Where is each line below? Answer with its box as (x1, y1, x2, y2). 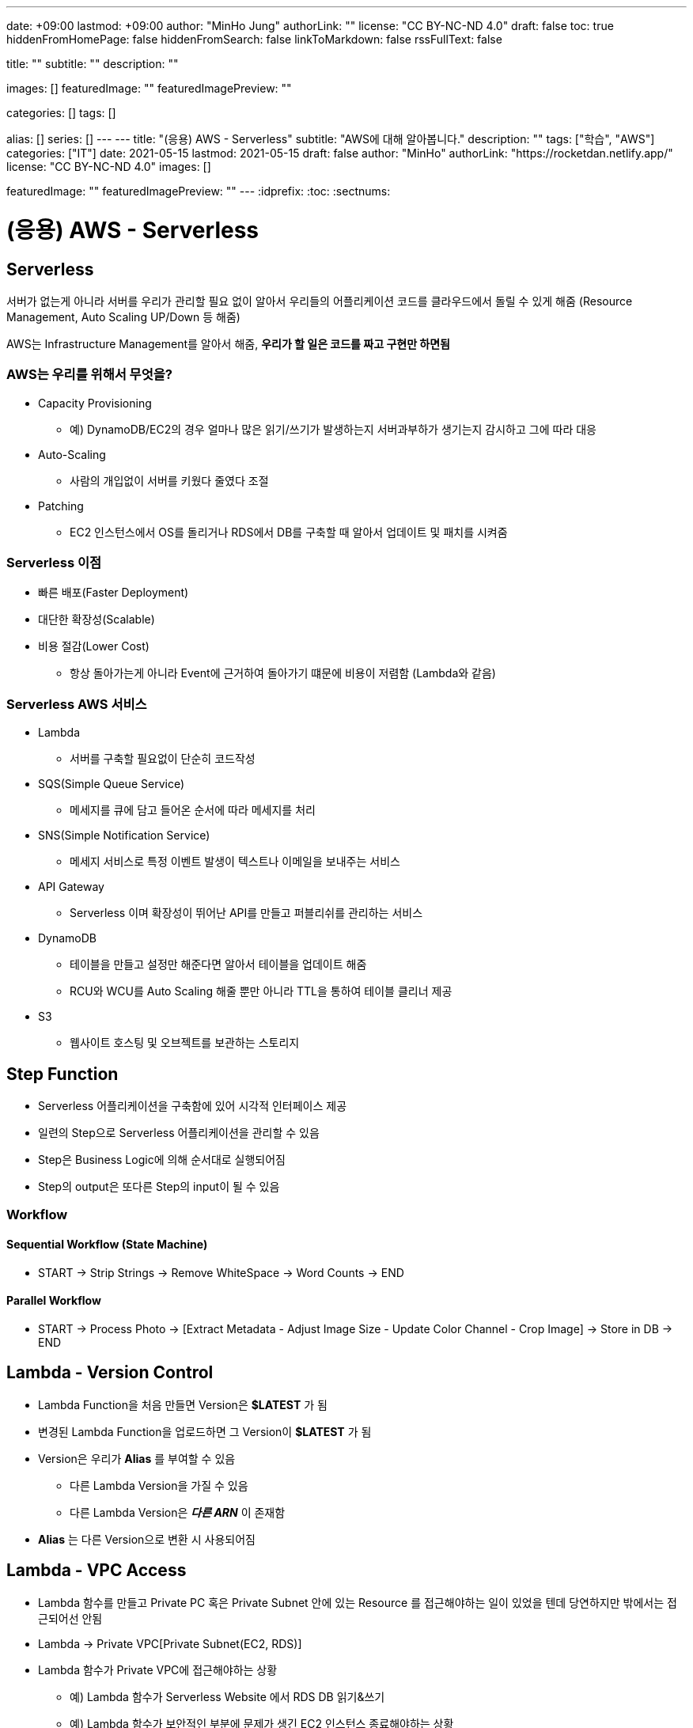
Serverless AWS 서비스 (6, 695, 147, 712)
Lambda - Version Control (6, 1362, 214, 1383)
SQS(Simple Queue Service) (38, 777, 185, 791)
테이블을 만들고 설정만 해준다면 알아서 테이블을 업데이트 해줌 (70, 957, 367, 972)
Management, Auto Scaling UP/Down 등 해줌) (6, 309, 240, 324)
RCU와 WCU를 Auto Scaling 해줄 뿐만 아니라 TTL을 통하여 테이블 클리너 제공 (70, 984, 453, 999)
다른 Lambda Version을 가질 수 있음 (70, 1478, 248, 1492)
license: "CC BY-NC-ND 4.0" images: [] (6, 160, 211, 173)
